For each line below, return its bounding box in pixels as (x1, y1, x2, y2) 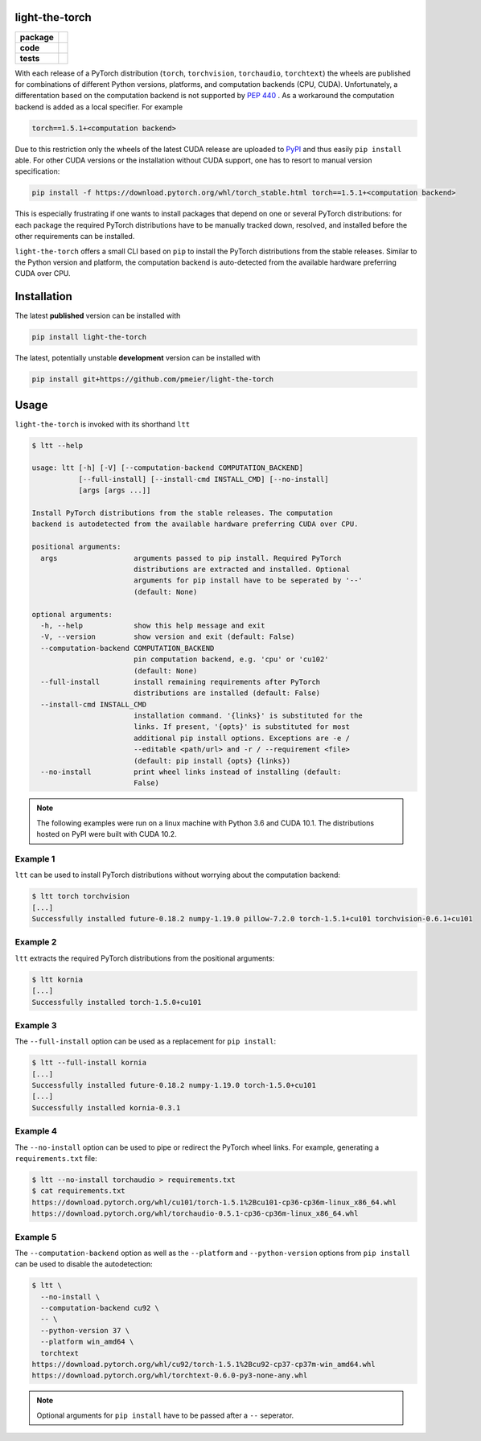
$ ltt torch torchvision (31, 891, 130, 901)
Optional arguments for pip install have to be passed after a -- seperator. (36, 1410, 294, 1420)
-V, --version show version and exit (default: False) (40, 632, 295, 641)
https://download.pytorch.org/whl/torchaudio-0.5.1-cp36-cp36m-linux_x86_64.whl (31, 1209, 359, 1218)
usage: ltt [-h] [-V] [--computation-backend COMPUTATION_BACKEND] (31, 463, 304, 472)
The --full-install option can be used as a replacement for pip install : (14, 1036, 277, 1046)
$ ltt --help (31, 441, 84, 450)
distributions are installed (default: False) (133, 689, 321, 698)
